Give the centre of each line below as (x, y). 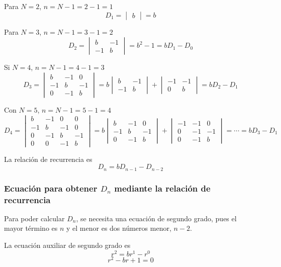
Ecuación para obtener (51, 188)
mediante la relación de (162, 188)
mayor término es (31, 228)
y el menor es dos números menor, (119, 228)
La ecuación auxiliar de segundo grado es (67, 245)
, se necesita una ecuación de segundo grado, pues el (156, 218)
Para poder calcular (34, 218)
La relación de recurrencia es (48, 159)
